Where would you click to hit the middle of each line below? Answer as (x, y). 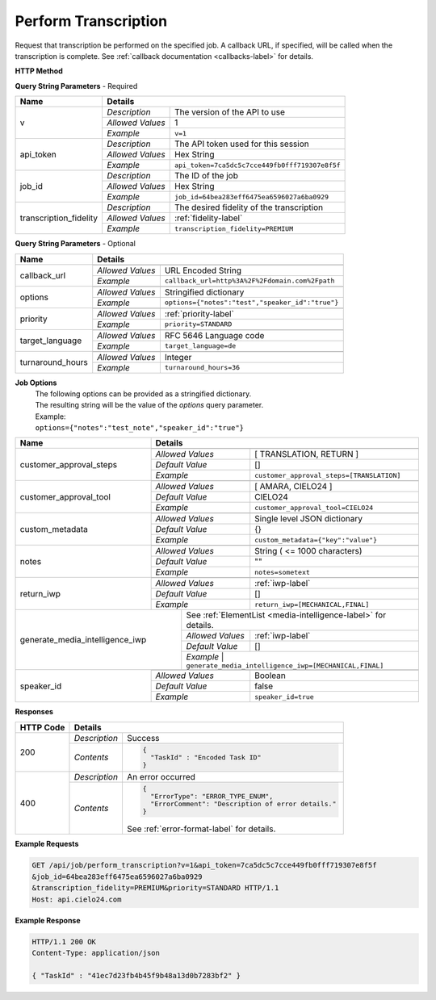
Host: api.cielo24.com (77, 899)
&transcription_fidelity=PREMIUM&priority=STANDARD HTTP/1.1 (155, 888)
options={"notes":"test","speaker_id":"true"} (252, 303)
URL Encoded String (203, 270)
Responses (34, 712)
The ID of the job (206, 176)
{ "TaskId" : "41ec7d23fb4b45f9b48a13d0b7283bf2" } (136, 975)
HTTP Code (42, 727)
